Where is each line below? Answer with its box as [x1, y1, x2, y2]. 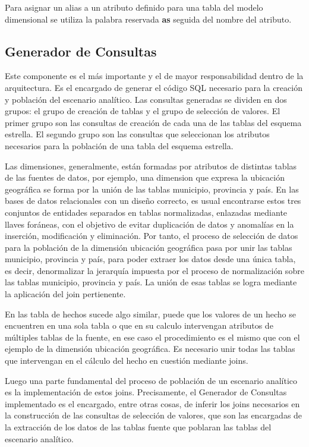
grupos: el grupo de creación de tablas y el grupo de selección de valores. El [5, 105, 280, 117]
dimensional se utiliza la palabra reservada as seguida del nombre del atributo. [5, 12, 292, 25]
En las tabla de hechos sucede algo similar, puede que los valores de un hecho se [5, 307, 296, 320]
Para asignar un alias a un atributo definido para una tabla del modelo [5, 1, 263, 13]
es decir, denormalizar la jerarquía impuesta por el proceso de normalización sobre [5, 264, 304, 276]
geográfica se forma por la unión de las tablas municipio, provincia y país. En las [5, 182, 299, 195]
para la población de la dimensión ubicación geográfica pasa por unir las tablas [5, 241, 292, 253]
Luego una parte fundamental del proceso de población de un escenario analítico [5, 374, 298, 386]
